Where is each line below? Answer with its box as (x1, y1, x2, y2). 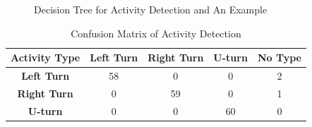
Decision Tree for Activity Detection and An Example (34, 2, 268, 16)
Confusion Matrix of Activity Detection (71, 25, 241, 40)
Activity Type (11, 50, 80, 65)
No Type (257, 50, 301, 65)
